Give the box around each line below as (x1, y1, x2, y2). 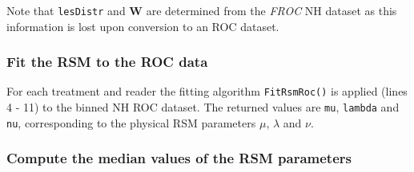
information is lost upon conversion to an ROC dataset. (6, 18, 279, 34)
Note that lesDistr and (6, 2, 126, 18)
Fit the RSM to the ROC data (6, 52, 208, 72)
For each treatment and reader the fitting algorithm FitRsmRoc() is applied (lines (6, 83, 408, 100)
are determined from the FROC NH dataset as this (146, 2, 397, 18)
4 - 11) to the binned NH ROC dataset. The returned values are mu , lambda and (6, 99, 400, 115)
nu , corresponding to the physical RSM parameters (6, 114, 256, 131)
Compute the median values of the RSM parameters (6, 148, 352, 168)
